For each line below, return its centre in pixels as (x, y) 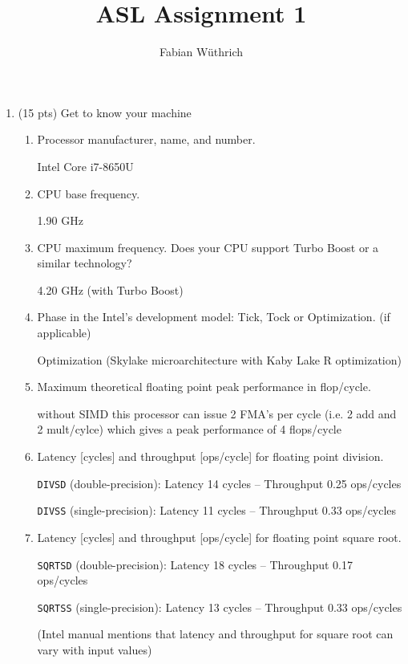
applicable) (64, 333)
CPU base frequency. (89, 193)
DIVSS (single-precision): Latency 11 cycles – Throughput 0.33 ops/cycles (217, 510)
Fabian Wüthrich (201, 52)
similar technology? (85, 263)
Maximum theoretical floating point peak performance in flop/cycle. (204, 387)
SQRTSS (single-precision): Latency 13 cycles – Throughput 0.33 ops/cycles (220, 607)
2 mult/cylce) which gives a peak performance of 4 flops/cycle (189, 429)
